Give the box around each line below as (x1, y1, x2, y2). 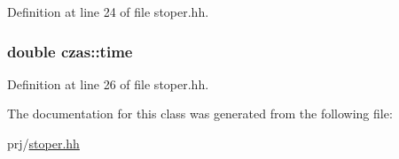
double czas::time (7, 40, 133, 62)
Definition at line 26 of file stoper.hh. (7, 74, 209, 93)
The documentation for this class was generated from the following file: (7, 104, 393, 123)
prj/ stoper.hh (7, 134, 80, 152)
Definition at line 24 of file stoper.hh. (7, 3, 209, 20)
